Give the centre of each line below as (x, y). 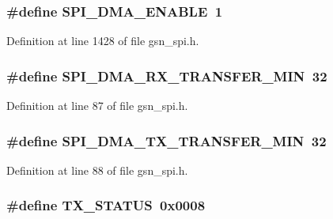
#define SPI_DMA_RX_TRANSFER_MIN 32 (167, 76)
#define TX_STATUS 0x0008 (106, 205)
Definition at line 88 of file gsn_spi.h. (97, 170)
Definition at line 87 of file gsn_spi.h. (97, 106)
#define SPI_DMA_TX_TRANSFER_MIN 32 (166, 140)
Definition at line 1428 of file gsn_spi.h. (103, 41)
